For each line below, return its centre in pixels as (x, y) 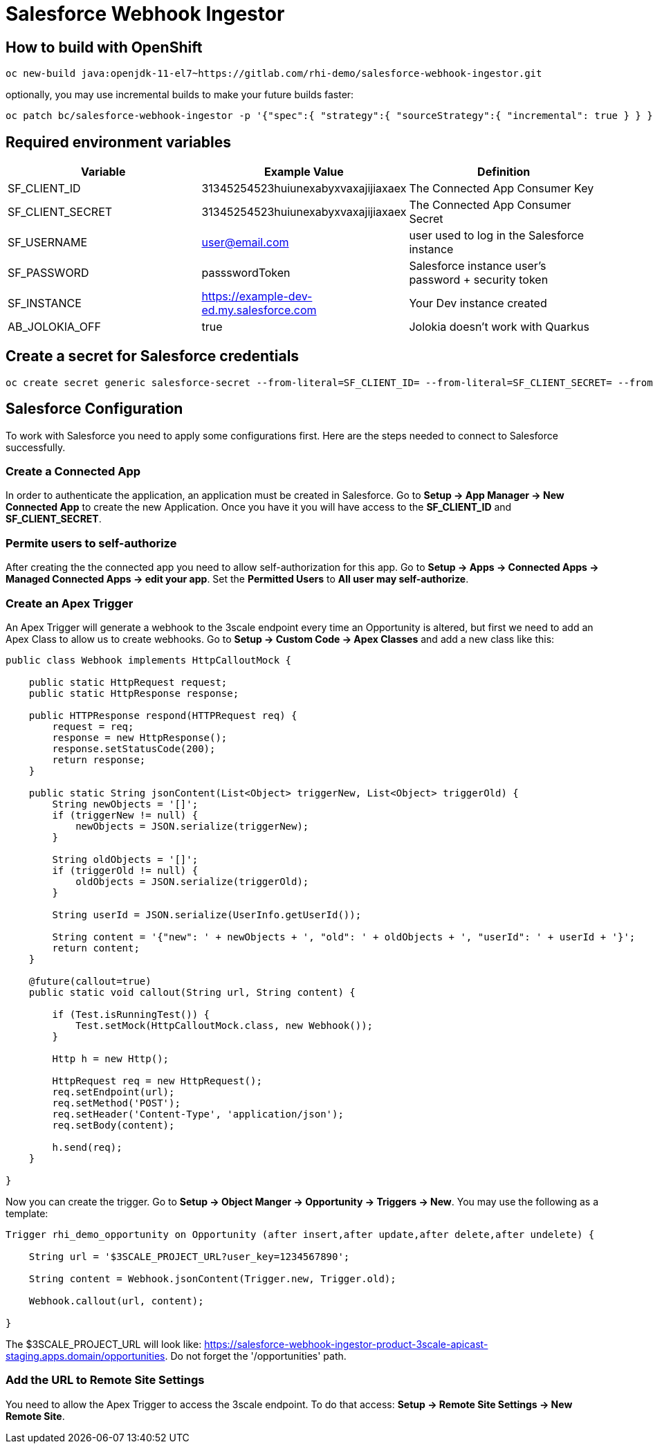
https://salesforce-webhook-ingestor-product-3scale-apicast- (346, 1344)
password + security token (479, 280)
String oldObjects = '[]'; (125, 859)
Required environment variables (119, 142)
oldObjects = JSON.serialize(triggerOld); (192, 881)
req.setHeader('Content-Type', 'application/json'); (198, 1114)
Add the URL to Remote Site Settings (105, 1380)
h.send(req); (87, 1147)
